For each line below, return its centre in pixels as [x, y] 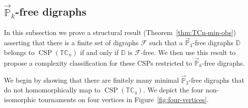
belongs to [19, 52]
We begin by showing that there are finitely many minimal [92, 80]
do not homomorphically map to [52, 90]
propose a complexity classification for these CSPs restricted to [98, 63]
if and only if [99, 52]
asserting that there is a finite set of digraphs [71, 43]
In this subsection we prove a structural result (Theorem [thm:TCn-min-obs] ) [120, 32]
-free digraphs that [217, 80]
